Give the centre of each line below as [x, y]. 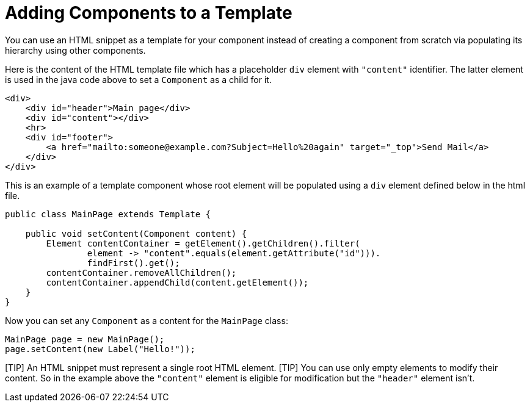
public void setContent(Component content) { [136, 233]
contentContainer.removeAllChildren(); [141, 272]
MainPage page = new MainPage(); [85, 339]
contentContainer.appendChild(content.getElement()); [177, 282]
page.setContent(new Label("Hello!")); [100, 349]
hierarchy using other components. [75, 50]
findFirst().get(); [133, 263]
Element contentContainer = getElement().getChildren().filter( [203, 243]
